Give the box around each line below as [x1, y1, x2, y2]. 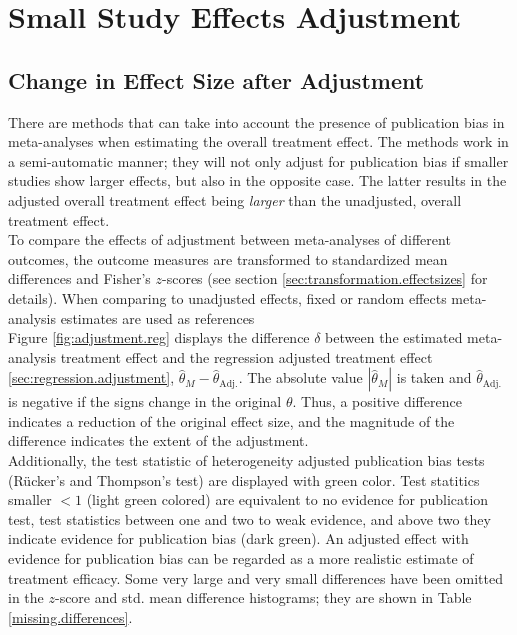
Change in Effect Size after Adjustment [8, 64, 425, 95]
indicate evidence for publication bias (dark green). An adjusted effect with [8, 528, 469, 549]
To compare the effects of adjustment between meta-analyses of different [8, 229, 451, 250]
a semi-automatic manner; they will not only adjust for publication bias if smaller [8, 150, 509, 171]
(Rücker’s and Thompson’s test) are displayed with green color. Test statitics [8, 469, 480, 490]
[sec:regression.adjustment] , [8, 367, 175, 388]
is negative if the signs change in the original [8, 391, 282, 412]
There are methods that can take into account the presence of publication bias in [8, 111, 505, 132]
